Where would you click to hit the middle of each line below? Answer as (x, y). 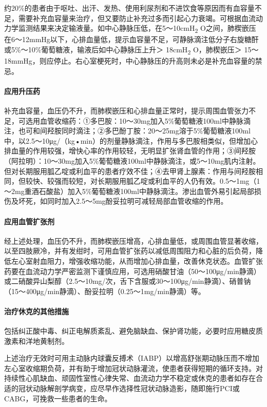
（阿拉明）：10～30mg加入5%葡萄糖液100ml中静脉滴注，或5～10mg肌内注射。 (132, 160)
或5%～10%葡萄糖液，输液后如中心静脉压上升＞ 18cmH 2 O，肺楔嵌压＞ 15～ (131, 50)
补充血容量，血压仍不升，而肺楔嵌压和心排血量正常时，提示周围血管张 (123, 111)
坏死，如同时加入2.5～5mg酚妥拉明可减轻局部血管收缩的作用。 (123, 201)
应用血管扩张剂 (29, 221)
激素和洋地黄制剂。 (36, 341)
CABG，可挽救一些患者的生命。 (58, 398)
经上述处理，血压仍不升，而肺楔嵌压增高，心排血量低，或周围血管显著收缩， (133, 240)
